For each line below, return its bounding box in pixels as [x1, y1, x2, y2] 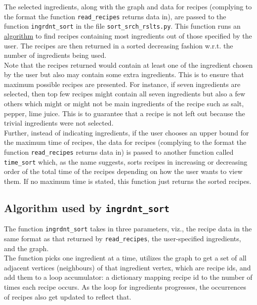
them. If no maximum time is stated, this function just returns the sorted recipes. [4, 175, 252, 186]
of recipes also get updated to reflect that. [4, 291, 131, 302]
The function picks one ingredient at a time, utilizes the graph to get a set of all [4, 253, 247, 263]
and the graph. [4, 243, 49, 253]
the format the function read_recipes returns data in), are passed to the [4, 11, 226, 21]
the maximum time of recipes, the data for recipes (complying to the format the [4, 137, 247, 147]
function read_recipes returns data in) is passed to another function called [4, 147, 234, 157]
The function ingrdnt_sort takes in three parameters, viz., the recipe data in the [4, 223, 252, 234]
